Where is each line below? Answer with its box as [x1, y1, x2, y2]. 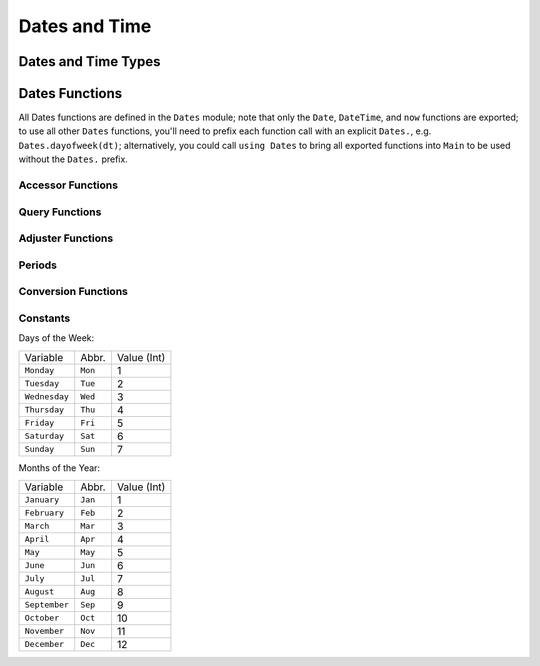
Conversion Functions [18, 285, 129, 299]
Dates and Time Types [18, 53, 161, 70]
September [24, 600, 70, 610]
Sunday [24, 444, 55, 455]
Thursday [24, 405, 65, 415]
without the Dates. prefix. [18, 153, 129, 165]
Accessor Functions [18, 178, 119, 192]
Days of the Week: [18, 332, 95, 344]
